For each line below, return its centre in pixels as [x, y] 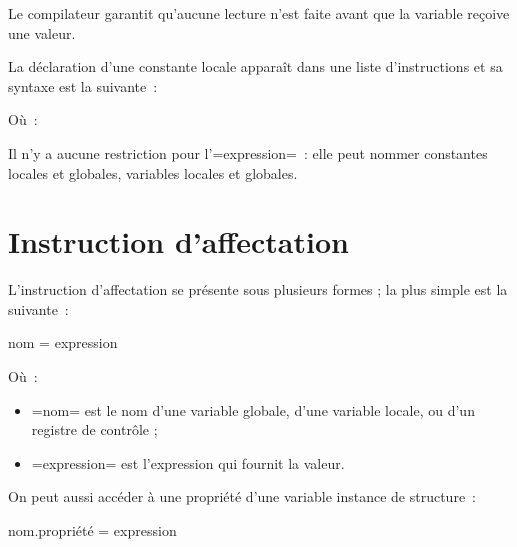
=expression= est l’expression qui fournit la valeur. [188, 462]
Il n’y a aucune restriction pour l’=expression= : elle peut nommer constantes [248, 152]
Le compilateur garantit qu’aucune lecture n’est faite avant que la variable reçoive [259, 13]
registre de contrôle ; [94, 429]
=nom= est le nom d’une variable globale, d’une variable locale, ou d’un [253, 409]
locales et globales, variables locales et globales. [153, 172]
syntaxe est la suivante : [83, 85]
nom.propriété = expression [92, 530]
